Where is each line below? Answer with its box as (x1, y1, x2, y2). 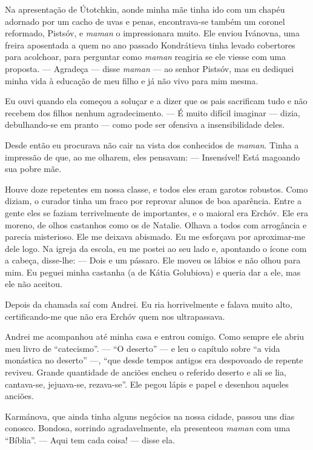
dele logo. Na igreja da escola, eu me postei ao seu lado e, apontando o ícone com (5, 242, 307, 254)
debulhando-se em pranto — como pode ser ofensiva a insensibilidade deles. (5, 118, 285, 131)
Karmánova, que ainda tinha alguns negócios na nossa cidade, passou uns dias (5, 409, 295, 422)
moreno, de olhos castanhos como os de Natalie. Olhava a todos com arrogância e (5, 218, 307, 231)
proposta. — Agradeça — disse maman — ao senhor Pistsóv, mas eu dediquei (5, 62, 294, 74)
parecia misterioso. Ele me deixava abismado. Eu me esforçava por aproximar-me (5, 230, 305, 243)
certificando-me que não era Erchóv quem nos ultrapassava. (5, 309, 225, 322)
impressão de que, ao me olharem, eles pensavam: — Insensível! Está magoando (5, 150, 300, 163)
